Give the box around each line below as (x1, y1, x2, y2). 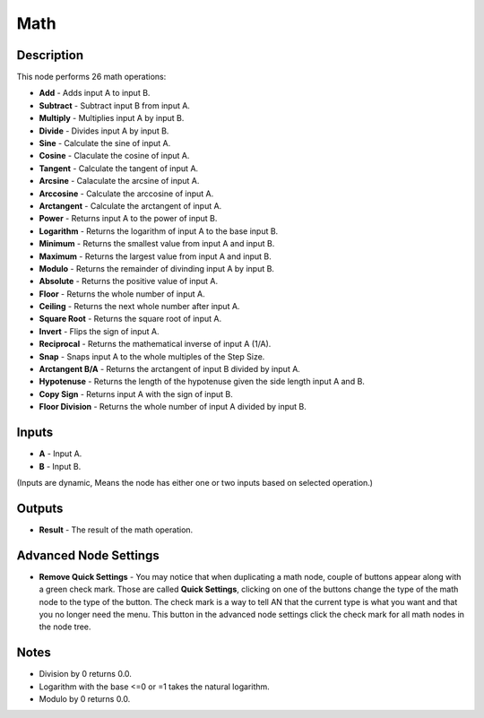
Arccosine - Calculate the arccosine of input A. (39, 188, 214, 199)
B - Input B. (39, 461, 82, 471)
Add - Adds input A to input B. (39, 88, 151, 99)
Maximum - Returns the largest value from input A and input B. (39, 251, 272, 262)
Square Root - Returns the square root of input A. (39, 314, 222, 324)
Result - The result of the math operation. (39, 524, 194, 535)
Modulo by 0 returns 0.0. (39, 693, 131, 704)
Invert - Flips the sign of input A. (39, 325, 160, 336)
